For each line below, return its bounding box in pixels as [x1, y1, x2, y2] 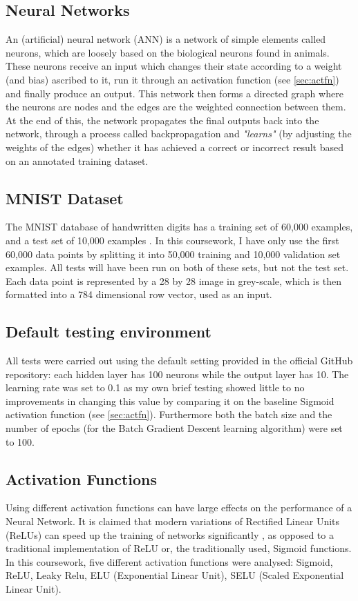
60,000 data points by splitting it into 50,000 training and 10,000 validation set [6, 246, 341, 261]
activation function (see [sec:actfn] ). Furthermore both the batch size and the [6, 407, 332, 422]
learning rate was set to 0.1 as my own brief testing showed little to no [6, 380, 305, 395]
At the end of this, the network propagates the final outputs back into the [6, 112, 319, 127]
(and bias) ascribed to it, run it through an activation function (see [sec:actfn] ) [6, 72, 339, 86]
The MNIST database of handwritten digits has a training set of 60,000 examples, [6, 219, 353, 234]
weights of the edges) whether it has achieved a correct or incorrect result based [6, 139, 344, 154]
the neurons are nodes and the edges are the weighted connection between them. [6, 99, 346, 114]
